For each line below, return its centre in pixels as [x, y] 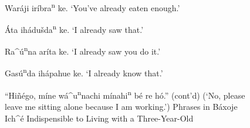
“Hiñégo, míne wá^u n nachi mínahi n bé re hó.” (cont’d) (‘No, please [125, 94]
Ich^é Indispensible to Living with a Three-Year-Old [99, 118]
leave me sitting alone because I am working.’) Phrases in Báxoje [121, 107]
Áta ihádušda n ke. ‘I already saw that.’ [74, 28]
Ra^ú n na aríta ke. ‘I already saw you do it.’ [83, 50]
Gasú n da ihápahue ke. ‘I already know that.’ [84, 72]
